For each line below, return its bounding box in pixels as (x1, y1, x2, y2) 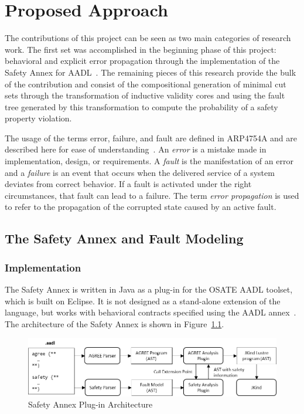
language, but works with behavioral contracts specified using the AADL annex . (5, 306, 296, 318)
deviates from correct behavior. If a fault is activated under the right (5, 178, 252, 190)
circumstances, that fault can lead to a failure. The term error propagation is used (5, 189, 299, 201)
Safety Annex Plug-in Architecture (28, 398, 153, 410)
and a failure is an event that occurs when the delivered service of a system (5, 166, 275, 178)
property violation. (5, 112, 72, 124)
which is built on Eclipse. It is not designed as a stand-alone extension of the (5, 294, 281, 307)
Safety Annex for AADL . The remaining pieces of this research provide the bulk (5, 66, 296, 78)
